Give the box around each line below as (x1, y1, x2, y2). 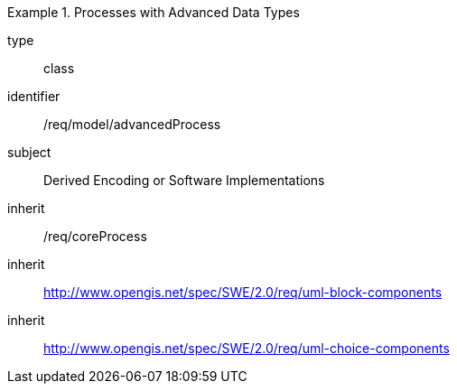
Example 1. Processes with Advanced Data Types (7, 5, 300, 20)
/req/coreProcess (43, 228, 147, 244)
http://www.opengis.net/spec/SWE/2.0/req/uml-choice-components (43, 340, 450, 356)
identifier (7, 88, 61, 104)
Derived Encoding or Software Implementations (43, 172, 325, 188)
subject (7, 144, 51, 160)
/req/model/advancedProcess (43, 116, 221, 132)
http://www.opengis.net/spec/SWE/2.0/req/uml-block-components (43, 284, 443, 300)
